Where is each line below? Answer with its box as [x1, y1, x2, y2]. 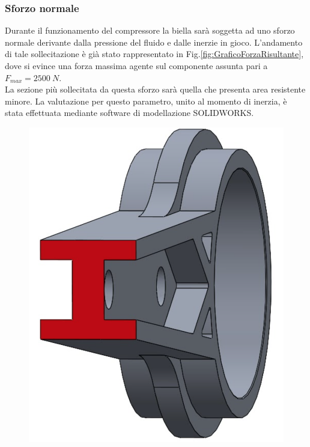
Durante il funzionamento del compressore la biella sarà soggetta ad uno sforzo [5, 24, 295, 37]
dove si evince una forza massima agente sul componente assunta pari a [5, 59, 268, 71]
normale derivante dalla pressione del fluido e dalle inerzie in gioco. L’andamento [5, 35, 303, 48]
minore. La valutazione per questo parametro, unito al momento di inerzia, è [5, 94, 287, 107]
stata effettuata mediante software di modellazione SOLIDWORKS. [5, 106, 254, 119]
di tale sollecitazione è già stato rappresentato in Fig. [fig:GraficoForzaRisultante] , [5, 47, 304, 60]
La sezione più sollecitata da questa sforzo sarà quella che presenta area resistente [5, 83, 306, 96]
